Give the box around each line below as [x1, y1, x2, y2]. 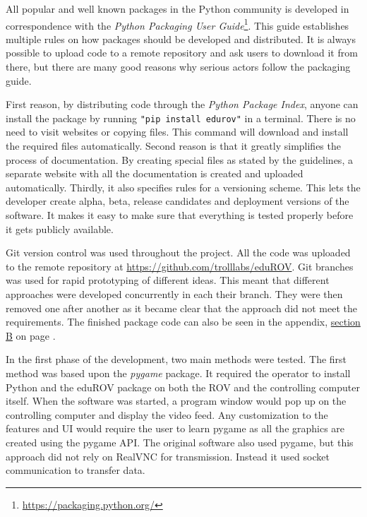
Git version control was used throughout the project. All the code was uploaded [6, 245, 351, 260]
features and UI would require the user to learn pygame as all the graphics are [6, 421, 345, 436]
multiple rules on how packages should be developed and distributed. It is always [6, 31, 356, 46]
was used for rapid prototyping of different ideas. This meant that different [6, 273, 330, 287]
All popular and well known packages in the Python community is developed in [6, 1, 349, 16]
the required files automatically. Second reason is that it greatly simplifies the [6, 138, 341, 153]
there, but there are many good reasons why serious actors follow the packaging [6, 59, 351, 74]
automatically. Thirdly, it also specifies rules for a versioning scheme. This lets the [6, 179, 361, 194]
